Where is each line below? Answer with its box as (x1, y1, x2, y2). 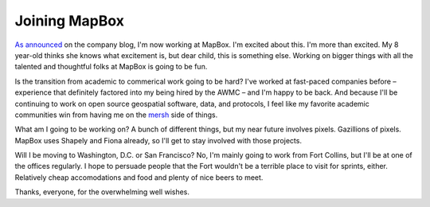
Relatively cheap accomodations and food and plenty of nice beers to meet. (14, 172, 264, 182)
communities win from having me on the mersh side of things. (14, 110, 218, 119)
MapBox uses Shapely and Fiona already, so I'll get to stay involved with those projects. (14, 135, 303, 145)
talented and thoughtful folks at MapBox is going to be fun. (14, 62, 208, 72)
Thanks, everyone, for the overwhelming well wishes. (14, 187, 190, 197)
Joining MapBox (14, 12, 125, 29)
